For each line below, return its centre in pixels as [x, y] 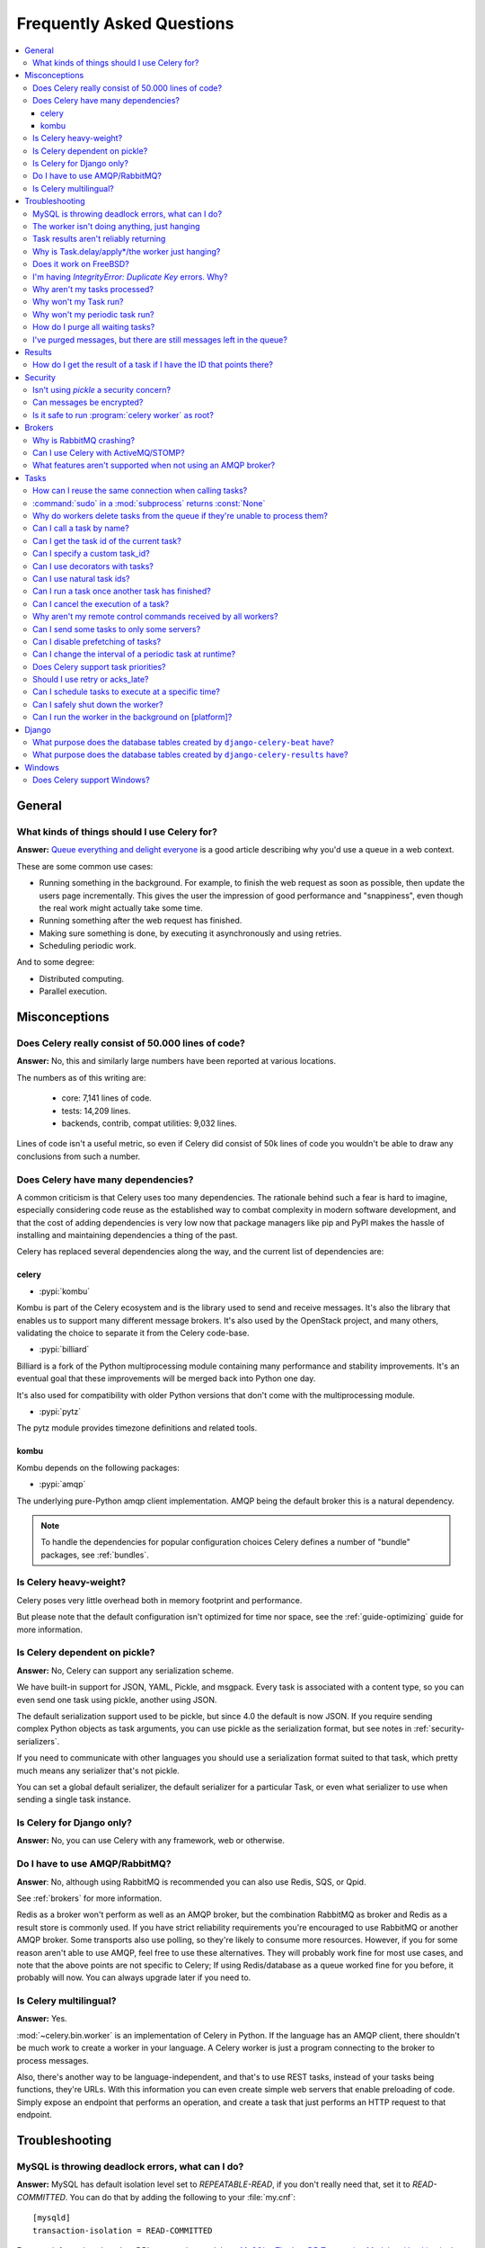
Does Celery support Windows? [91, 780]
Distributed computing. [82, 978]
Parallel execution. [73, 991]
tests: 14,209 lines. [96, 1111]
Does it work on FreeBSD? [81, 264]
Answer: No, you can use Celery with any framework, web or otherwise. [151, 1841]
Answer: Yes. [42, 2019]
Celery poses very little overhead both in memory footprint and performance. [159, 1600]
